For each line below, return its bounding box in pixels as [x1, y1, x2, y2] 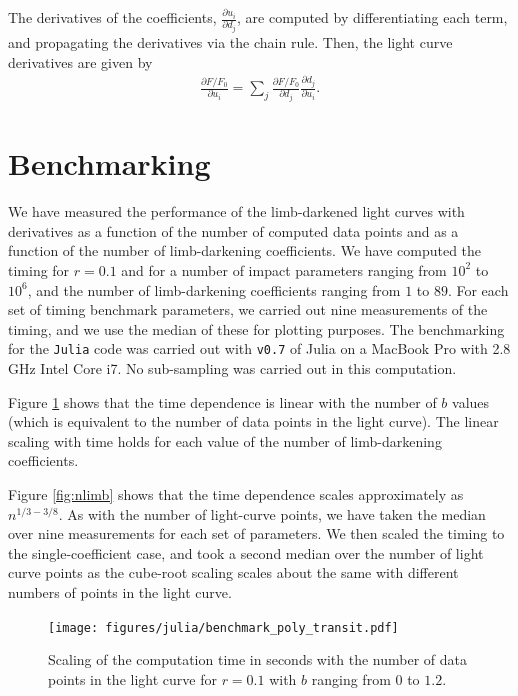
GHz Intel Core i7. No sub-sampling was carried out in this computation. [8, 358, 457, 379]
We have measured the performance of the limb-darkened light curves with [8, 201, 465, 222]
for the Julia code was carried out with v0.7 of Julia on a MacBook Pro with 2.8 [8, 338, 511, 359]
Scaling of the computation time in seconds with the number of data [48, 649, 468, 670]
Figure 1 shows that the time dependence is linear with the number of [8, 391, 437, 412]
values [452, 391, 490, 412]
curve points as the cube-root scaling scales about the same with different [8, 562, 459, 583]
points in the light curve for [48, 668, 217, 689]
